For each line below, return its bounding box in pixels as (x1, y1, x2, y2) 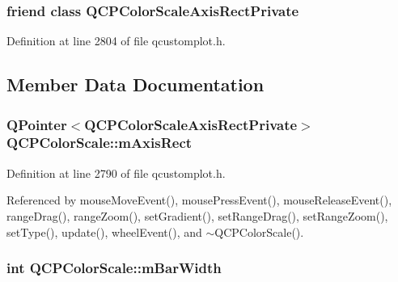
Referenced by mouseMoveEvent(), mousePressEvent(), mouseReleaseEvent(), (6, 192, 392, 208)
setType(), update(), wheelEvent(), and (6, 223, 202, 240)
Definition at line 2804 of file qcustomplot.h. (6, 32, 226, 49)
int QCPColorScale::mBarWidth (6, 258, 222, 278)
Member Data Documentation (6, 72, 265, 97)
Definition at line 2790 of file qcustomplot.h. (6, 164, 226, 181)
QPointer (6, 114, 67, 134)
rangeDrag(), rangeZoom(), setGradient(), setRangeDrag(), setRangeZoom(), (6, 207, 388, 224)
